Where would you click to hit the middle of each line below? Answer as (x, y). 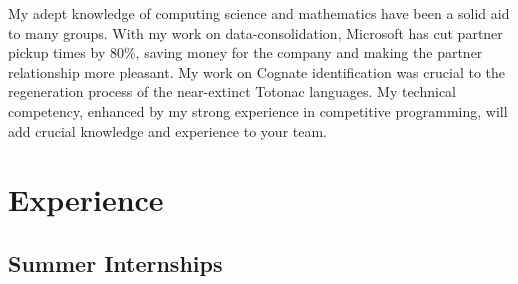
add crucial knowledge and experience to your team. (168, 130)
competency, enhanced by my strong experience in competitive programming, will (258, 110)
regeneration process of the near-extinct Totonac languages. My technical (232, 91)
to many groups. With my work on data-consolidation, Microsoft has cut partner (255, 32)
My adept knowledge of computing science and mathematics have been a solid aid (259, 13)
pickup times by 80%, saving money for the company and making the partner (245, 52)
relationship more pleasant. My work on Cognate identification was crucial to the (256, 71)
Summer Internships (115, 262)
